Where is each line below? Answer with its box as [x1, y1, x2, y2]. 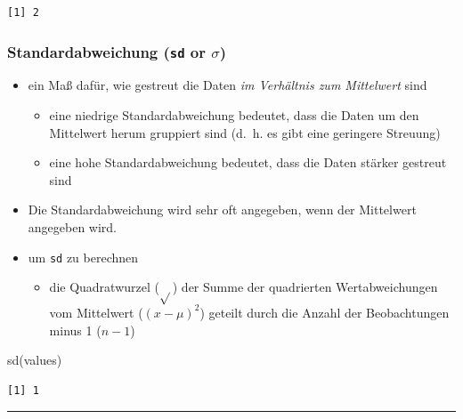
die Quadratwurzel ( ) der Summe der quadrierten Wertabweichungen [49, 278, 438, 296]
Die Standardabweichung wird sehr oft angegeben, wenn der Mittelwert [28, 200, 417, 219]
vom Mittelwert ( [49, 302, 143, 321]
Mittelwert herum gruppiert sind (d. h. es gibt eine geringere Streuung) [49, 123, 441, 141]
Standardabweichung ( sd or [7, 40, 207, 62]
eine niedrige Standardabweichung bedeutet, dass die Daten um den [49, 105, 419, 124]
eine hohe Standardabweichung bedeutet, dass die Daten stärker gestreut [49, 153, 447, 172]
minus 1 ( [49, 320, 102, 339]
